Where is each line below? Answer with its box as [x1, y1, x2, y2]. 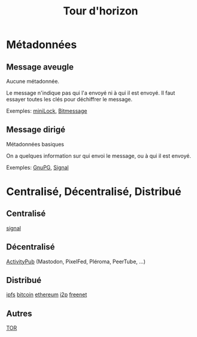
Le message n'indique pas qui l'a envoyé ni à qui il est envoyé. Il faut [6, 89, 175, 97]
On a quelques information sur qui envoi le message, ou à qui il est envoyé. [6, 152, 192, 160]
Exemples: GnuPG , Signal [6, 164, 69, 171]
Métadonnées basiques [6, 140, 65, 148]
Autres [6, 308, 32, 318]
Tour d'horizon [62, 4, 139, 18]
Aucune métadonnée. [6, 78, 60, 85]
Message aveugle [6, 62, 74, 72]
